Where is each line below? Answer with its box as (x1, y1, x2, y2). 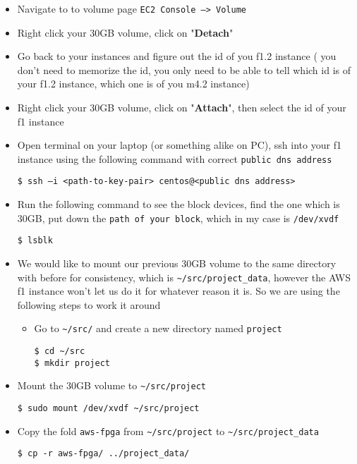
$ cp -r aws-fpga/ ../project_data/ (17, 448, 190, 459)
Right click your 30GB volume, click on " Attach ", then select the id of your (17, 100, 346, 115)
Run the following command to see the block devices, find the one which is (17, 197, 340, 212)
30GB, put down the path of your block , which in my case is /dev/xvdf (17, 210, 339, 225)
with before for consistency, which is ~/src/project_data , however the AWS (17, 269, 351, 284)
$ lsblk (17, 236, 53, 246)
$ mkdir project (34, 358, 110, 368)
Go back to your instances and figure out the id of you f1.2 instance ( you (17, 49, 337, 63)
